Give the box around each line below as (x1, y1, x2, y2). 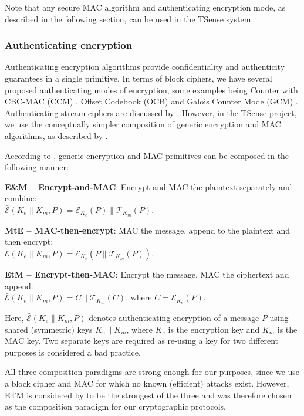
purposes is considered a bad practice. (5, 346, 141, 358)
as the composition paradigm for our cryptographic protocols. (5, 400, 226, 412)
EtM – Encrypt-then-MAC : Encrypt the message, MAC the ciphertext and (5, 268, 289, 280)
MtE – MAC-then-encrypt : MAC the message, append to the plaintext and (5, 224, 290, 236)
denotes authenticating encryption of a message (89, 312, 259, 324)
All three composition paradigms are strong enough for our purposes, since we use (5, 366, 300, 378)
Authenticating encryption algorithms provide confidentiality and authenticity (5, 60, 285, 73)
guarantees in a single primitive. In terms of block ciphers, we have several (5, 72, 272, 84)
